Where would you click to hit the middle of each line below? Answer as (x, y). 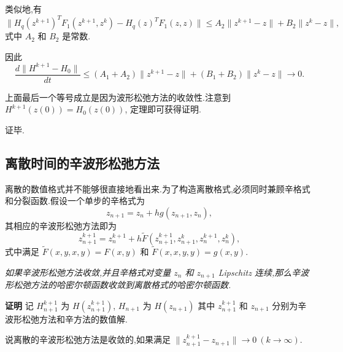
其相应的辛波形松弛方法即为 (61, 226)
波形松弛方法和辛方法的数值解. (66, 319)
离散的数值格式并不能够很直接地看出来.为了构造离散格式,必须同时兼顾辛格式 (158, 188)
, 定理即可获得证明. (163, 109)
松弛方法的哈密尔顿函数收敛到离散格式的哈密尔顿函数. (122, 285)
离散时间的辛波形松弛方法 (82, 163)
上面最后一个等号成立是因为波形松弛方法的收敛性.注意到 (118, 97)
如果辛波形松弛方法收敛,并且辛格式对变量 (88, 272)
